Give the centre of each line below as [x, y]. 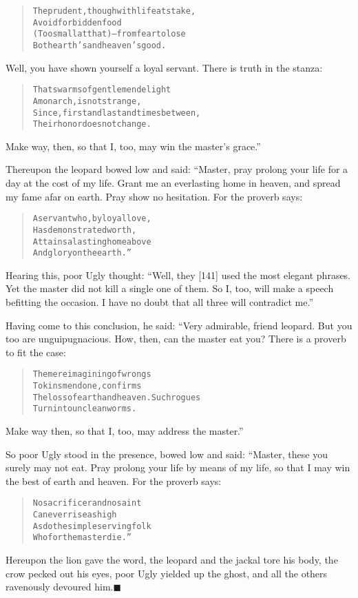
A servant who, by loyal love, [92, 219]
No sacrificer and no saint [87, 503]
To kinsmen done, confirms [87, 386]
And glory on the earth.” [82, 253]
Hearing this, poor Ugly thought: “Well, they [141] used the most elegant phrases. [178, 275]
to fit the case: [36, 352]
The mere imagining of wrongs [92, 374]
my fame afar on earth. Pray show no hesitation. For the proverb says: [154, 196]
